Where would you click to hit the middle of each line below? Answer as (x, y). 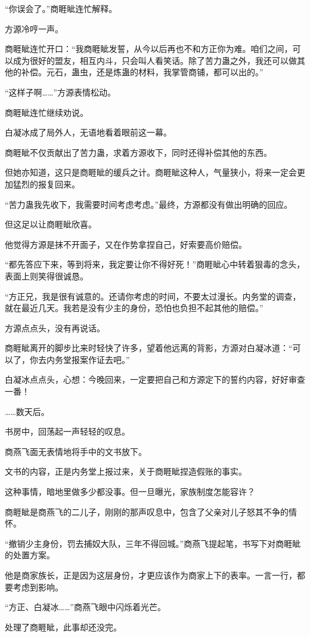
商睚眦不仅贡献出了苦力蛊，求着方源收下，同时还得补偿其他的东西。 (138, 152)
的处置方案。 (30, 555)
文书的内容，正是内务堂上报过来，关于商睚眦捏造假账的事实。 (126, 471)
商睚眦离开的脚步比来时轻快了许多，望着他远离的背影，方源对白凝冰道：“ (149, 348)
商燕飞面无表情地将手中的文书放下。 (76, 451)
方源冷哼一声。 (34, 28)
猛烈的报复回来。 (46, 184)
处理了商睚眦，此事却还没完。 (63, 627)
